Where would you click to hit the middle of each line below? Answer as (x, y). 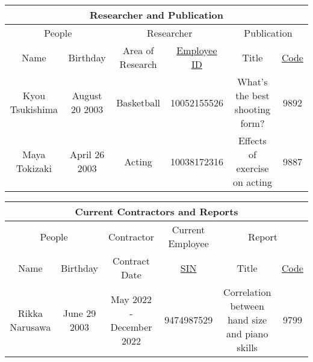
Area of (138, 50)
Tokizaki (34, 168)
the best (253, 95)
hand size (247, 320)
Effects (252, 140)
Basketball (138, 102)
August (87, 95)
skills (247, 347)
